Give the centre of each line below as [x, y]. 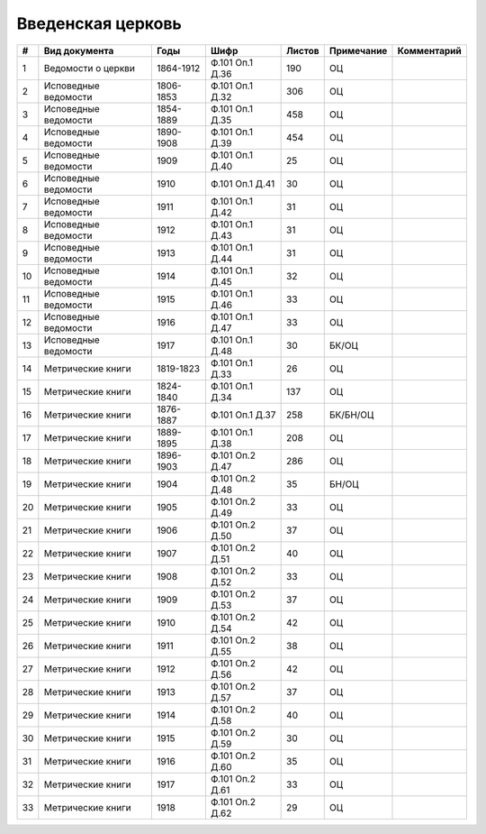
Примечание [358, 50]
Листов [303, 50]
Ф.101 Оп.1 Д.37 [243, 415]
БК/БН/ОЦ [351, 415]
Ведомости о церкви [89, 68]
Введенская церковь [99, 23]
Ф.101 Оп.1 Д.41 [243, 183]
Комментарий [430, 50]
